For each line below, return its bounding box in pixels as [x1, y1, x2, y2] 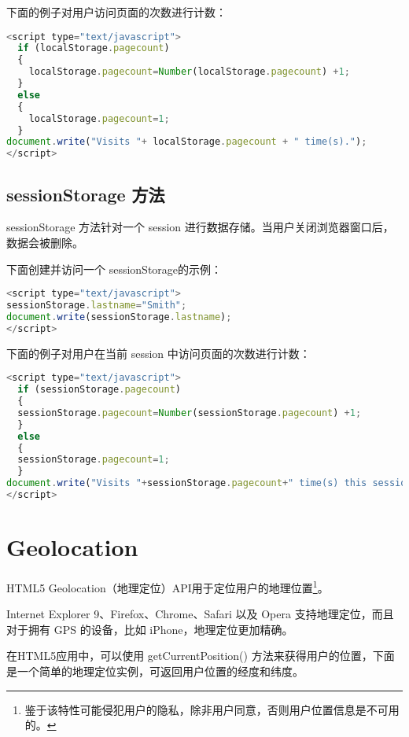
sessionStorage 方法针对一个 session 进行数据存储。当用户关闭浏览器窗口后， [6, 219, 394, 235]
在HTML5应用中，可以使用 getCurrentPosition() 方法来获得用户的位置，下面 [6, 647, 395, 664]
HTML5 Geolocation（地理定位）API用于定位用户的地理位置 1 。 [6, 577, 329, 595]
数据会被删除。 [6, 234, 83, 251]
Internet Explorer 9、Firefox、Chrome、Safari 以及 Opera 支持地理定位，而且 [6, 606, 394, 622]
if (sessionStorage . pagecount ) [17, 384, 181, 396]
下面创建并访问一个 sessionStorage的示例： [6, 260, 223, 277]
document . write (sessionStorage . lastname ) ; [6, 311, 232, 322]
